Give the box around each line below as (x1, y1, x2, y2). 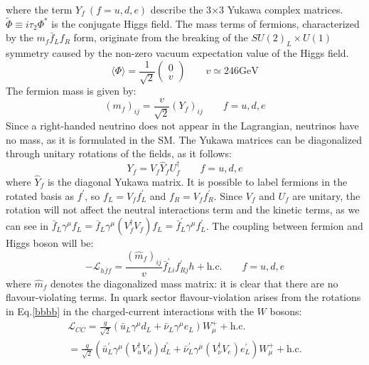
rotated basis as (6, 188, 74, 203)
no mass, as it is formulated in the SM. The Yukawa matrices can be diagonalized (6, 132, 362, 147)
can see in (6, 218, 48, 233)
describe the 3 (150, 2, 212, 16)
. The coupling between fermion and (205, 218, 363, 233)
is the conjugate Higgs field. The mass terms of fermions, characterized (51, 16, 360, 31)
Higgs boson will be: (6, 236, 94, 250)
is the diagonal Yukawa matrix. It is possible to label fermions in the (47, 174, 348, 189)
